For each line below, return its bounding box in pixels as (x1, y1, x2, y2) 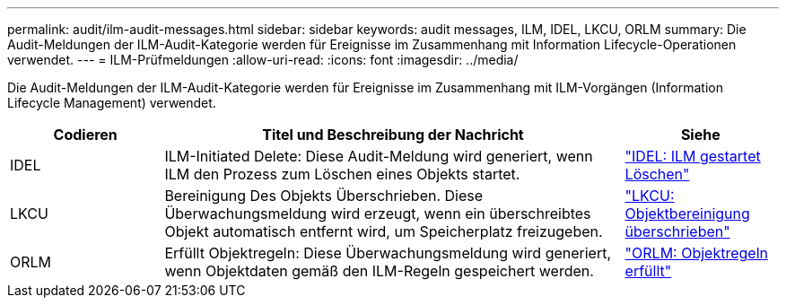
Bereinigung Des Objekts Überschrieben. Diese (164, 187, 484, 205)
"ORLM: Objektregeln (624, 244, 768, 262)
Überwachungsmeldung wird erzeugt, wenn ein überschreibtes (164, 205, 591, 222)
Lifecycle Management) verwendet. (7, 95, 216, 110)
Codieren (53, 126, 118, 144)
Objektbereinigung (624, 205, 750, 222)
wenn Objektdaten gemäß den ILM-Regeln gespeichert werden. (164, 262, 594, 280)
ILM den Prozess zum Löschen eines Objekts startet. (164, 165, 520, 183)
